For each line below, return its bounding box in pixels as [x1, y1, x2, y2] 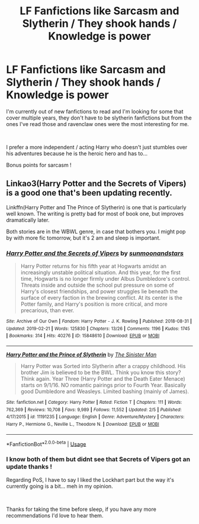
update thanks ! [6, 463, 52, 471]
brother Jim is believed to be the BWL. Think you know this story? [20, 369, 181, 376]
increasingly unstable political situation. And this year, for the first [20, 269, 181, 276]
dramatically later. [6, 216, 50, 224]
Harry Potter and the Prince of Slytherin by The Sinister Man [6, 351, 157, 358]
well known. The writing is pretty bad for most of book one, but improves [6, 210, 184, 217]
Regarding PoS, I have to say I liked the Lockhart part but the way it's [6, 476, 175, 483]
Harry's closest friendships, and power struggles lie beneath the [20, 288, 178, 295]
